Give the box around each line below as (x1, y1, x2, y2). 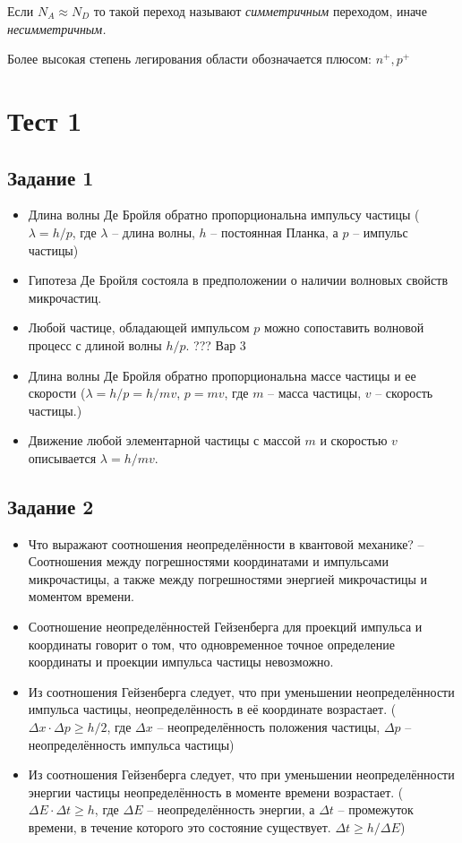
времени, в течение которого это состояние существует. (28, 818, 331, 836)
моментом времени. (28, 587, 134, 606)
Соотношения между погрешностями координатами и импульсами (28, 552, 389, 571)
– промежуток (338, 800, 414, 819)
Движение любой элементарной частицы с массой (28, 431, 301, 450)
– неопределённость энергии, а (147, 800, 315, 819)
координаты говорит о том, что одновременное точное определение (28, 634, 395, 653)
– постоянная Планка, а (210, 222, 338, 241)
